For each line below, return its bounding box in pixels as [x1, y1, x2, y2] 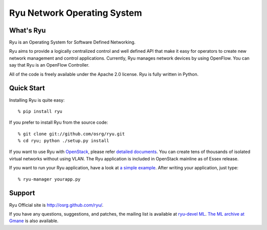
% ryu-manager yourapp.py [18, 176, 81, 182]
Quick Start [9, 84, 45, 92]
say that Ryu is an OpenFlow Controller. [9, 62, 90, 68]
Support [9, 189, 35, 197]
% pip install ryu [18, 109, 63, 114]
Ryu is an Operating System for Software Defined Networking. [9, 39, 136, 45]
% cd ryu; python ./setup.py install [18, 138, 110, 144]
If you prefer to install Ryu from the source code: [9, 119, 108, 125]
